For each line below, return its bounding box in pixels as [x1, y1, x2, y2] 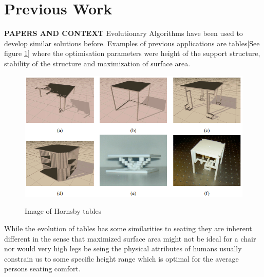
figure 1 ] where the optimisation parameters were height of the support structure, [4, 48, 260, 59]
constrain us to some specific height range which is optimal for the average [4, 253, 239, 264]
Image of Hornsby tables [25, 206, 102, 216]
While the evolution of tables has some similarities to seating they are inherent [4, 223, 252, 234]
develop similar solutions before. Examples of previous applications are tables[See [4, 38, 260, 48]
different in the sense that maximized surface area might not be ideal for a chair [4, 233, 256, 244]
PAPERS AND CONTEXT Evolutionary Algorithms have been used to [4, 28, 243, 39]
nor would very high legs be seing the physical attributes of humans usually [4, 243, 242, 254]
